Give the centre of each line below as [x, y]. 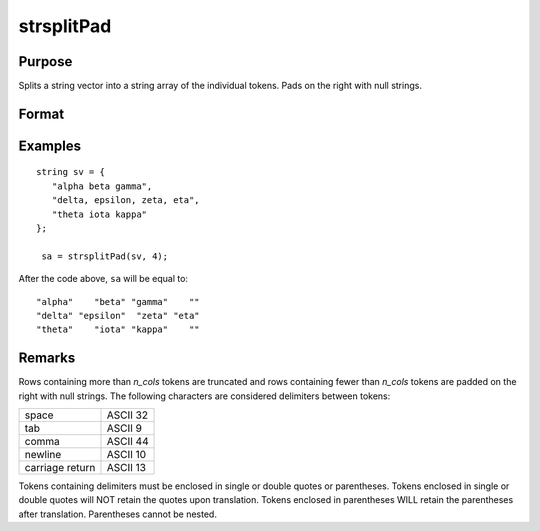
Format [41, 113]
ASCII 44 [127, 442]
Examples [50, 145]
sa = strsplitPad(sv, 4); [105, 256]
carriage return [60, 468]
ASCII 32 [127, 415]
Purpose [45, 61]
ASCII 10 [126, 455]
